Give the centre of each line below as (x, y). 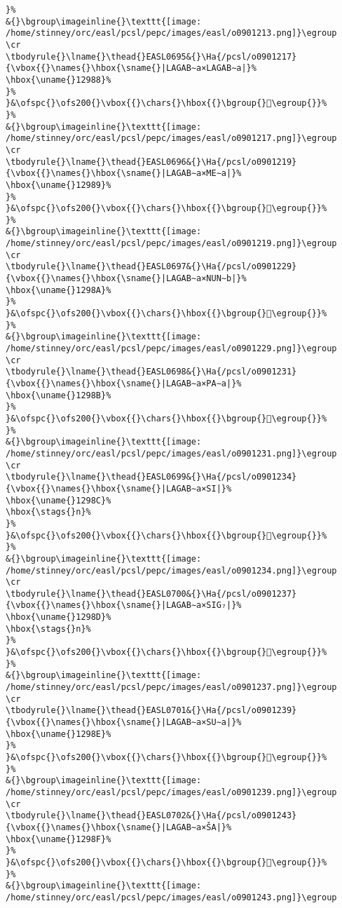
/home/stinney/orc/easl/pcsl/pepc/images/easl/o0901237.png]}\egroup (171, 687)
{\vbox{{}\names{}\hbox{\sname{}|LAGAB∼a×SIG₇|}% (124, 605)
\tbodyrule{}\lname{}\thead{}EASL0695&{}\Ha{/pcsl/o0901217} (151, 56)
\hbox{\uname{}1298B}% (59, 395)
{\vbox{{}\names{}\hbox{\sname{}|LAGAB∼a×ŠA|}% (119, 827)
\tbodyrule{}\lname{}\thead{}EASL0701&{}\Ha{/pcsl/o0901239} (151, 711)
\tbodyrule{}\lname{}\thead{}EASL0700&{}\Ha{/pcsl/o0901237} (151, 594)
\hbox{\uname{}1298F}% (59, 839)
